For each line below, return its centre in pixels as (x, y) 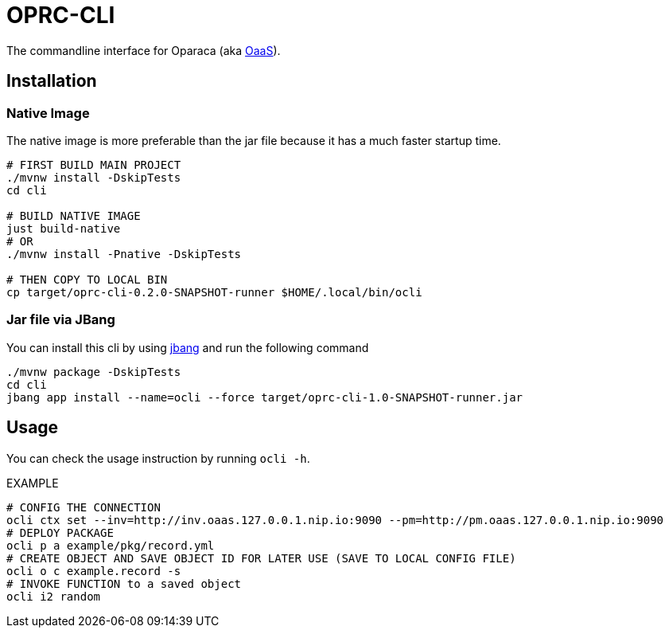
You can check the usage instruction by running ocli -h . (158, 458)
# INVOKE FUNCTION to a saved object (124, 583)
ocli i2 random (54, 596)
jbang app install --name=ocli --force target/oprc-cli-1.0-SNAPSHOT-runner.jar (265, 397)
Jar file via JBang (61, 320)
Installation (52, 81)
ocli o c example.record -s (94, 571)
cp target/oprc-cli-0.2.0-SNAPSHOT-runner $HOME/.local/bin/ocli (214, 292)
